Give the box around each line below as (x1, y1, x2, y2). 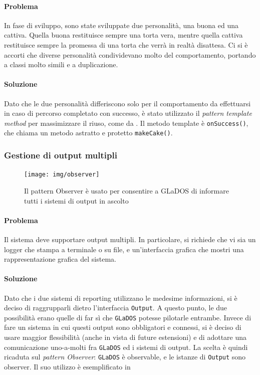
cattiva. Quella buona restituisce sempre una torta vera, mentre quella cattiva (4, 30, 243, 40)
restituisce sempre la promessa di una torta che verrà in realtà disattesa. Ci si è (4, 39, 248, 50)
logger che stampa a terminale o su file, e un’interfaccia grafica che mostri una (4, 244, 244, 254)
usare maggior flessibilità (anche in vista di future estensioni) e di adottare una (4, 332, 247, 342)
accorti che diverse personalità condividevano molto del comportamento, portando (4, 49, 256, 60)
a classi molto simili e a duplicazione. (4, 59, 118, 70)
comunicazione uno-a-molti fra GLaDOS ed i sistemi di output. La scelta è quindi (4, 341, 248, 352)
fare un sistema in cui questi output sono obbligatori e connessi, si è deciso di (4, 322, 241, 332)
